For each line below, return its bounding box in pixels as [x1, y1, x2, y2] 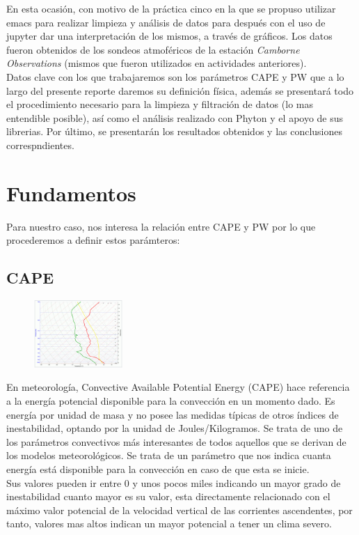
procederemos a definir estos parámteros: [6, 233, 180, 247]
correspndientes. [6, 137, 74, 152]
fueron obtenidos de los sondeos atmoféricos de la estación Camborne [6, 42, 300, 56]
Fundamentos [6, 178, 136, 207]
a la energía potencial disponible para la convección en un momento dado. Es [6, 394, 335, 408]
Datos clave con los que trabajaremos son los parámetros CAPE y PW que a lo [6, 69, 344, 84]
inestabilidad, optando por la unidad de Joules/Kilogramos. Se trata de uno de [6, 421, 343, 435]
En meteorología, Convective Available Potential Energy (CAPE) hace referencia [6, 380, 350, 394]
